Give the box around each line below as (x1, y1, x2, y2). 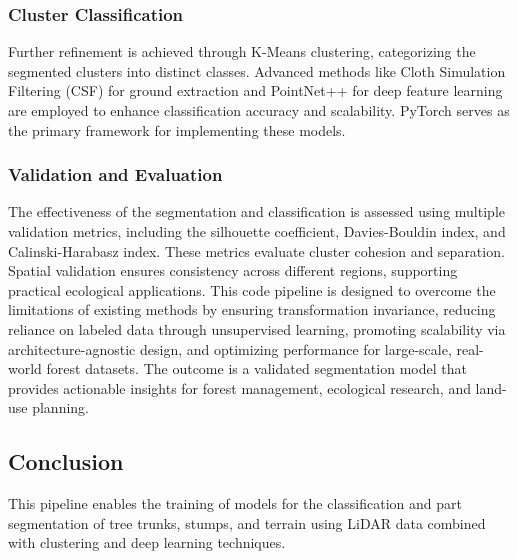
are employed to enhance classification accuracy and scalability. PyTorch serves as (8, 100, 510, 120)
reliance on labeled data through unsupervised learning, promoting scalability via (8, 318, 506, 339)
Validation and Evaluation (8, 162, 223, 187)
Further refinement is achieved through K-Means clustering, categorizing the (8, 41, 476, 62)
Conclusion (8, 446, 124, 477)
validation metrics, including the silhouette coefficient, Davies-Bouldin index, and (8, 221, 506, 241)
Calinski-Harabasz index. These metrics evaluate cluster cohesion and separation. (8, 240, 505, 261)
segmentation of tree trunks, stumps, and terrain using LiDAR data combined (8, 512, 486, 533)
